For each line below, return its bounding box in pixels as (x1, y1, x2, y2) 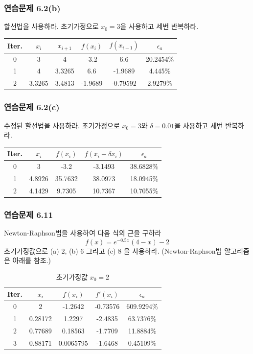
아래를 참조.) (12, 255, 51, 265)
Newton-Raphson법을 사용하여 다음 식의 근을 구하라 (4, 228, 161, 238)
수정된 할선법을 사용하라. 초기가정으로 (4, 120, 120, 130)
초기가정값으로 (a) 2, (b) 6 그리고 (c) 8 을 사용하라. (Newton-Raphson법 (4, 245, 222, 256)
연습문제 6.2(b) (4, 1, 61, 14)
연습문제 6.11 (4, 208, 53, 220)
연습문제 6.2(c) (4, 101, 60, 113)
